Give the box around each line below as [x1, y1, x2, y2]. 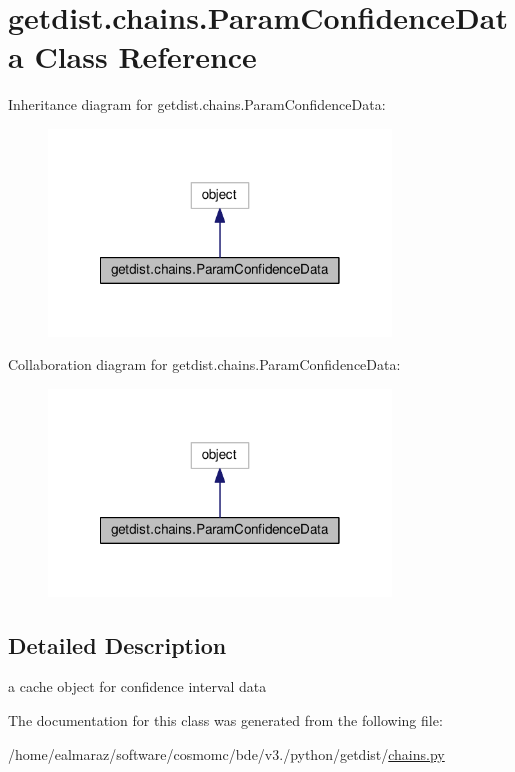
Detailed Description [8, 629, 227, 660]
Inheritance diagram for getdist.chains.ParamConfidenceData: [8, 94, 386, 115]
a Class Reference [8, 36, 257, 77]
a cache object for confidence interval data [8, 676, 267, 697]
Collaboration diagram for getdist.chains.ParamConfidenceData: [8, 354, 401, 375]
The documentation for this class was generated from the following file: [8, 710, 443, 731]
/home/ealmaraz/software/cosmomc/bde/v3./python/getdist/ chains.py [8, 743, 445, 764]
